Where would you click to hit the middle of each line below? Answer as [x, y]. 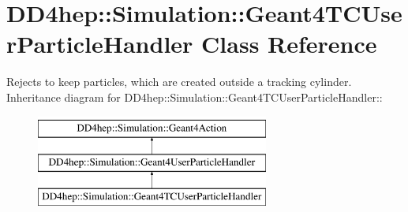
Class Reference [289, 44]
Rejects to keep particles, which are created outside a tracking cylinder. [179, 82]
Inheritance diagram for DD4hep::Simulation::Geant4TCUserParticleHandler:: [195, 97]
